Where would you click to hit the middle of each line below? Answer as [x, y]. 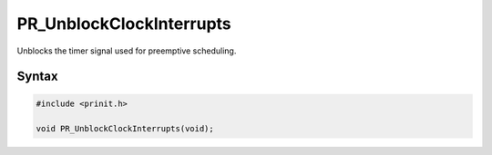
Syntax [37, 77]
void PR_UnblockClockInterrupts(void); [125, 129]
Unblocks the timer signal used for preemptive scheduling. [127, 51]
